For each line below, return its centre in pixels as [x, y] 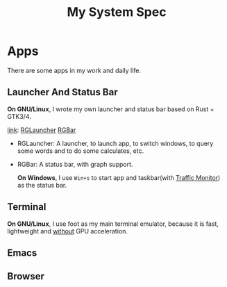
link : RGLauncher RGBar [42, 130]
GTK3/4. [19, 116]
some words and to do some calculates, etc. [81, 151]
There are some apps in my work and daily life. [74, 70]
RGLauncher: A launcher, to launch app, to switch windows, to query [115, 143]
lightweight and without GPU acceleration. [68, 231]
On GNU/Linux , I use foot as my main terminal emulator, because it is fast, [113, 224]
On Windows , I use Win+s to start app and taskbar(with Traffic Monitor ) [119, 177]
